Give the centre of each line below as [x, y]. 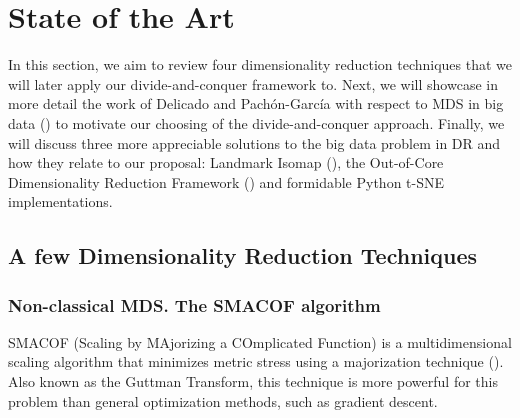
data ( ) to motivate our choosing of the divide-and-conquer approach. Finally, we [256, 122]
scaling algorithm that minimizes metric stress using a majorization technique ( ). [256, 361]
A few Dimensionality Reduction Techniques [243, 255]
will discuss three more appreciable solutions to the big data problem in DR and [254, 142]
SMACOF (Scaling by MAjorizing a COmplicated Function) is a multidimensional [260, 341]
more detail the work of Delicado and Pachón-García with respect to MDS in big [256, 103]
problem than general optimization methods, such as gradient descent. [223, 400]
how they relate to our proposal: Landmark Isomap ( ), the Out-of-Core [226, 162]
